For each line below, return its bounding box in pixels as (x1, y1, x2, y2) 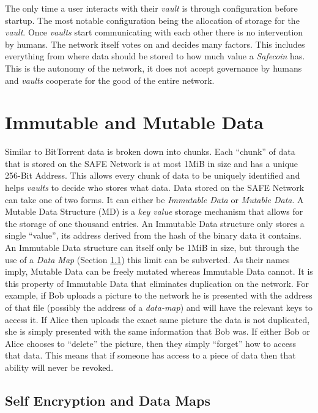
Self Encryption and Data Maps (5, 390, 211, 409)
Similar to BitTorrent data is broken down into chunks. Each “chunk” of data (5, 145, 295, 158)
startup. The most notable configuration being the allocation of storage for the (5, 13, 300, 26)
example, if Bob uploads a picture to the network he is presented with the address (5, 289, 312, 302)
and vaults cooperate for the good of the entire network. (5, 73, 215, 86)
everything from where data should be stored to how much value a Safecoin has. (5, 50, 305, 62)
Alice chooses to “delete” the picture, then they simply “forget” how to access (5, 337, 296, 349)
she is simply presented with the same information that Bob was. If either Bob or (5, 325, 310, 338)
